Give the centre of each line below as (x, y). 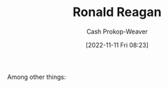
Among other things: (37, 77)
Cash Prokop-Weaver (117, 31)
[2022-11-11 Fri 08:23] (117, 45)
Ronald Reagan (117, 12)
